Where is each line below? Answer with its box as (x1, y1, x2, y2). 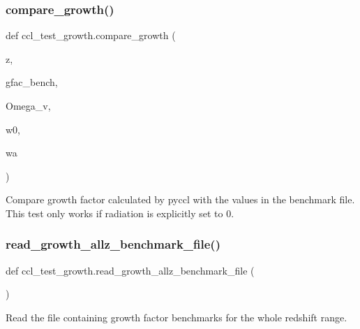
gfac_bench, (6, 75, 58, 89)
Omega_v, (6, 98, 51, 112)
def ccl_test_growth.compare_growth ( (6, 28, 176, 43)
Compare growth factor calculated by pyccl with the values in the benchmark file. (6, 192, 355, 207)
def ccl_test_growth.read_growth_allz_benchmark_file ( (6, 263, 255, 277)
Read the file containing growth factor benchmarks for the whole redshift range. (6, 309, 347, 324)
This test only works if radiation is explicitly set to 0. (6, 205, 234, 220)
